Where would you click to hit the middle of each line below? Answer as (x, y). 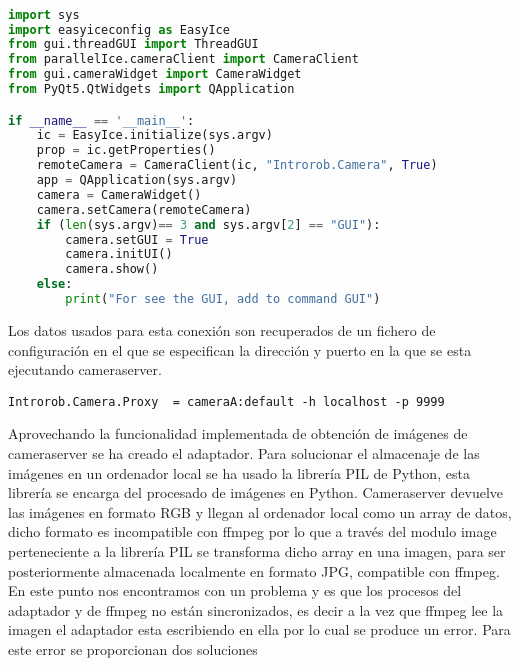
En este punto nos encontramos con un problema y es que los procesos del (235, 590)
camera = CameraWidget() (119, 194)
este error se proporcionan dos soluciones (133, 648)
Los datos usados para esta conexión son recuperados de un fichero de (222, 329)
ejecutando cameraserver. (85, 369)
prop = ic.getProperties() (126, 150)
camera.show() (112, 269)
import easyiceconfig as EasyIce (119, 29)
